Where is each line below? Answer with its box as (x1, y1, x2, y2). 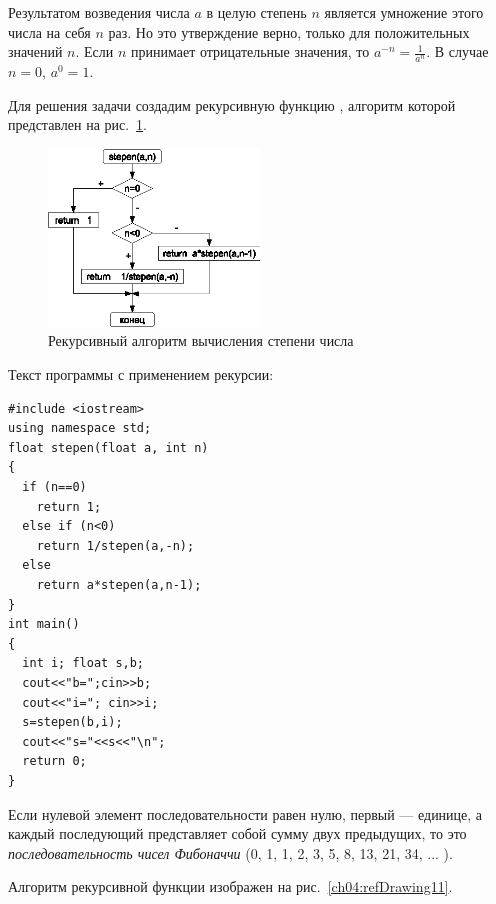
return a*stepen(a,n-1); (36, 578, 202, 593)
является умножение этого (324, 2, 484, 22)
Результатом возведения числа (8, 2, 190, 22)
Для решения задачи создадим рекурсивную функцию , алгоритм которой (8, 94, 456, 115)
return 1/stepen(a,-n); (36, 538, 195, 553)
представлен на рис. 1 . (8, 114, 148, 135)
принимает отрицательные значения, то (131, 41, 370, 62)
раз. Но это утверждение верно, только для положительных (108, 21, 470, 42)
